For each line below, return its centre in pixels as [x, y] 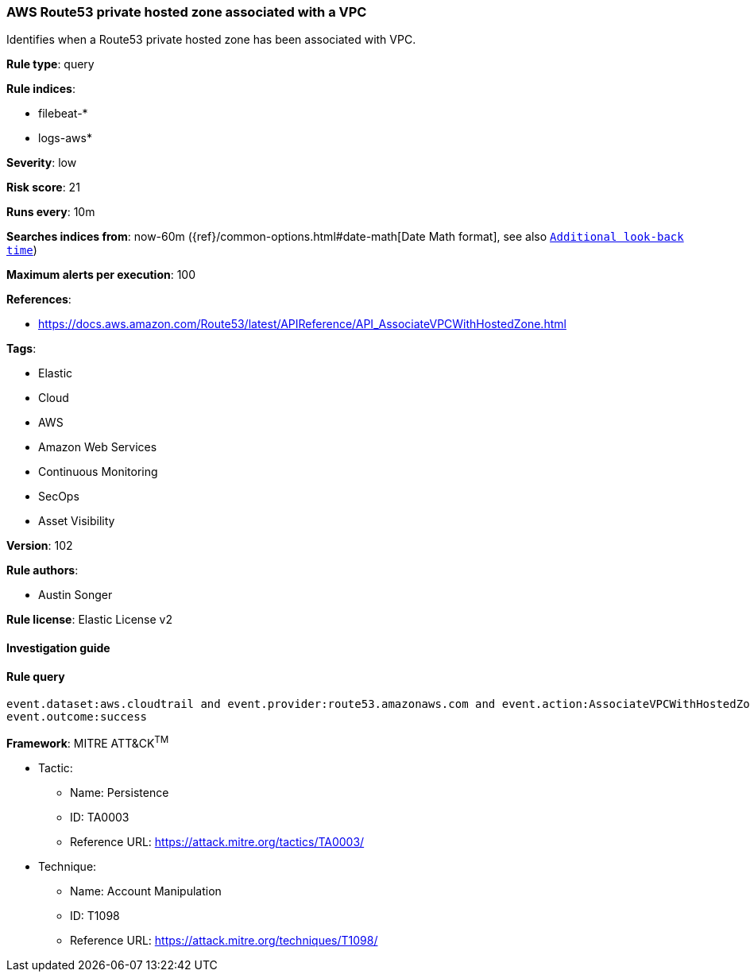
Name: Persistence [120, 792]
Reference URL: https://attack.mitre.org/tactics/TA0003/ [217, 841]
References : [39, 300]
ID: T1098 [95, 915]
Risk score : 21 [43, 187]
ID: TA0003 [100, 817]
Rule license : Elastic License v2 [89, 620]
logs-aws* [65, 138]
